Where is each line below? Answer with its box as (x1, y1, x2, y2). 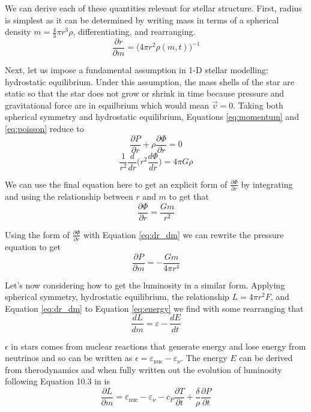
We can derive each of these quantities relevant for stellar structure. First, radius (5, 2, 302, 14)
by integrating (241, 178, 293, 190)
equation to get (5, 240, 61, 253)
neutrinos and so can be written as (5, 351, 133, 364)
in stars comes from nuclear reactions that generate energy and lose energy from (11, 339, 306, 352)
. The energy (181, 351, 228, 364)
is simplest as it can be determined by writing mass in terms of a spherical (5, 13, 279, 26)
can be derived (239, 351, 293, 364)
